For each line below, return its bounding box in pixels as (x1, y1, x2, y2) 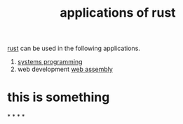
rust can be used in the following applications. (7, 44, 140, 53)
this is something (7, 89, 110, 105)
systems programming (17, 58, 83, 66)
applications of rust (59, 5, 177, 21)
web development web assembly (17, 65, 114, 74)
